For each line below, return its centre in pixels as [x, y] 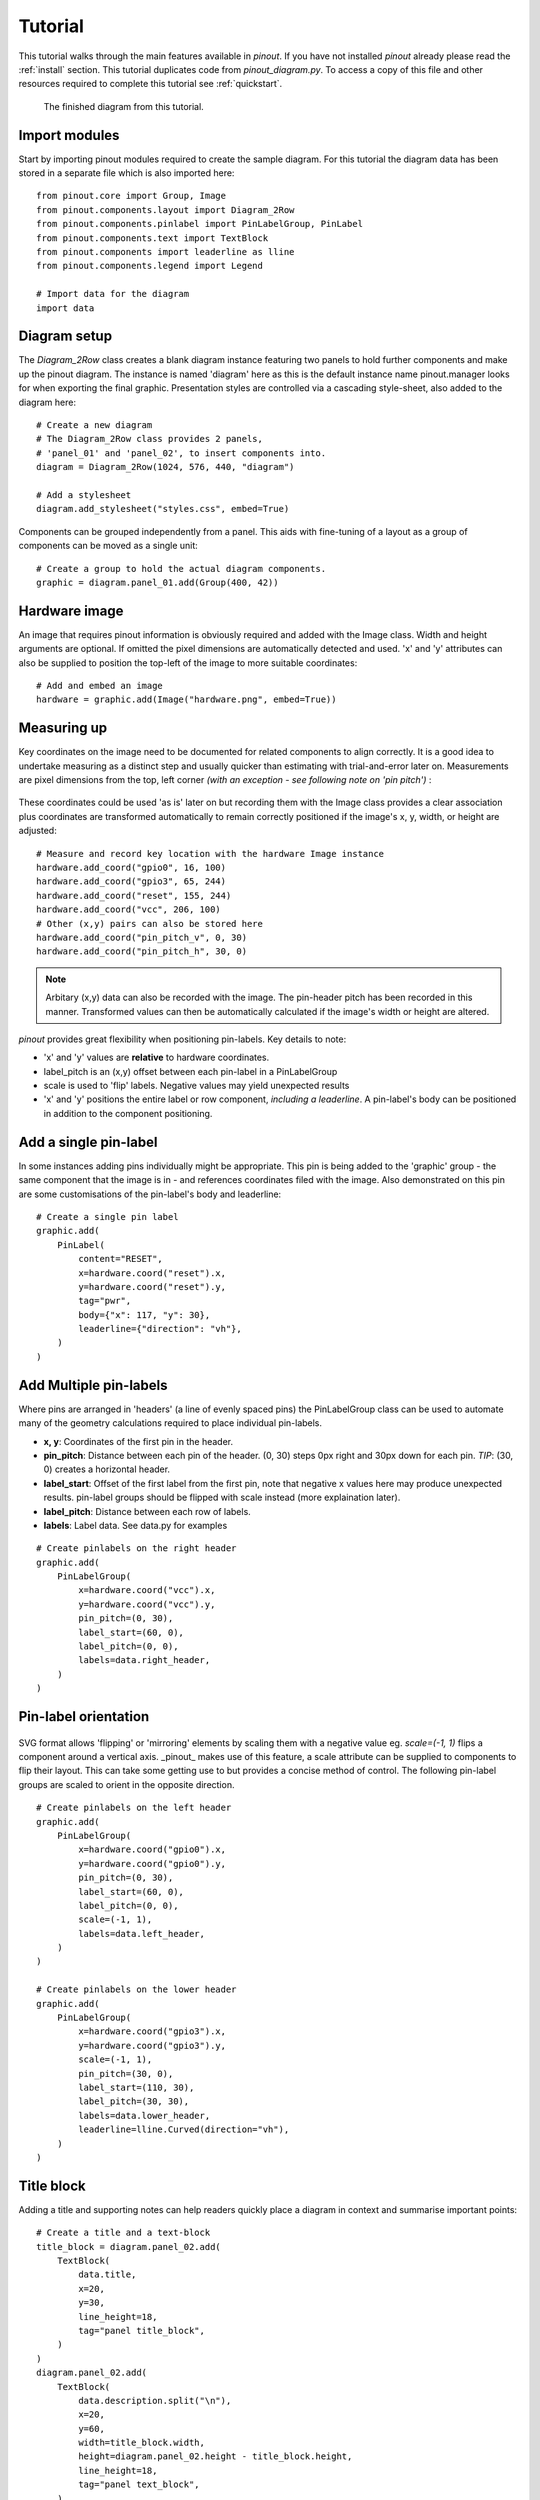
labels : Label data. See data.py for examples [135, 1525]
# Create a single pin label [107, 1216]
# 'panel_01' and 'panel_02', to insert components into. [181, 453]
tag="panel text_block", [139, 2484]
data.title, [107, 2274]
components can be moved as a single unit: [108, 546]
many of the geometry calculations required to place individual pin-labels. [170, 1423]
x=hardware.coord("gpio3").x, [152, 2031]
